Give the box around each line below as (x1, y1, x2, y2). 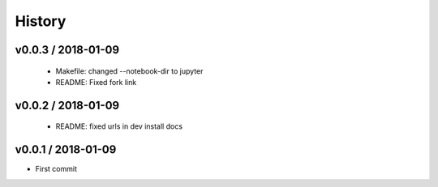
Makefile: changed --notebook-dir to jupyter (55, 66, 204, 76)
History (15, 12, 67, 30)
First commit (35, 164, 77, 174)
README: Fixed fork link (55, 77, 137, 87)
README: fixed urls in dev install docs (55, 121, 182, 131)
